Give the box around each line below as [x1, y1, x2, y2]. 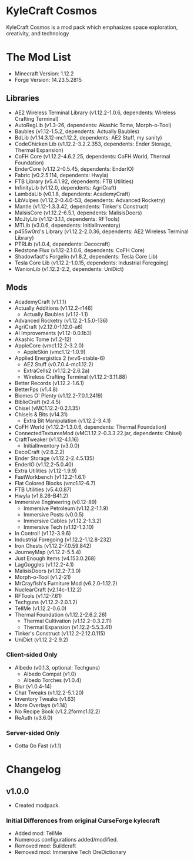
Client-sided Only [6, 651, 58, 659]
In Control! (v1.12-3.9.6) [14, 529, 72, 537]
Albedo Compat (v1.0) [23, 670, 76, 677]
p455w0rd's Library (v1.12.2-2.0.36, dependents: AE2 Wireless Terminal [14, 228, 189, 235]
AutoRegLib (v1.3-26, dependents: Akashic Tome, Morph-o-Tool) [14, 121, 172, 128]
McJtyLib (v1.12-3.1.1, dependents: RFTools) [14, 215, 120, 222]
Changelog [6, 763, 61, 776]
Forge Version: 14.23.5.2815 [14, 76, 82, 83]
